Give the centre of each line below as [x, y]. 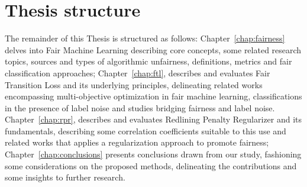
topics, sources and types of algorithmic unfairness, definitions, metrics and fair [148, 61]
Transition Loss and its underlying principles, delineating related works [134, 84]
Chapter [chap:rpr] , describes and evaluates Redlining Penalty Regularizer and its [153, 119]
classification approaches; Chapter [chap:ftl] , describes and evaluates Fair [138, 72]
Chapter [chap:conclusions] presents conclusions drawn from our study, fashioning [153, 154]
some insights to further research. [65, 177]
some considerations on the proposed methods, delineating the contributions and [151, 165]
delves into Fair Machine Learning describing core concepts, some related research [153, 49]
